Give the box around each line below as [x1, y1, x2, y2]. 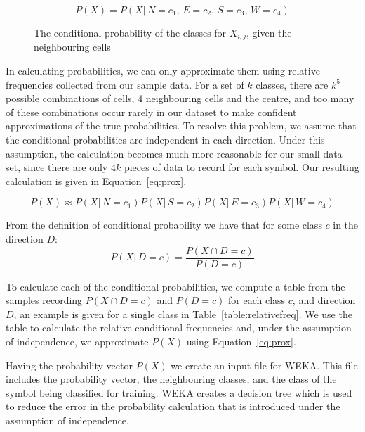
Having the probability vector [6, 357, 133, 372]
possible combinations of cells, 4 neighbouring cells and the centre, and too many [6, 91, 354, 106]
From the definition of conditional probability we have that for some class [6, 217, 322, 232]
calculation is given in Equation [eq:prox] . [6, 173, 187, 188]
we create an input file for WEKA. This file [171, 357, 358, 372]
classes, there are [255, 77, 328, 91]
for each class [228, 293, 286, 307]
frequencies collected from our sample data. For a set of [6, 77, 244, 91]
